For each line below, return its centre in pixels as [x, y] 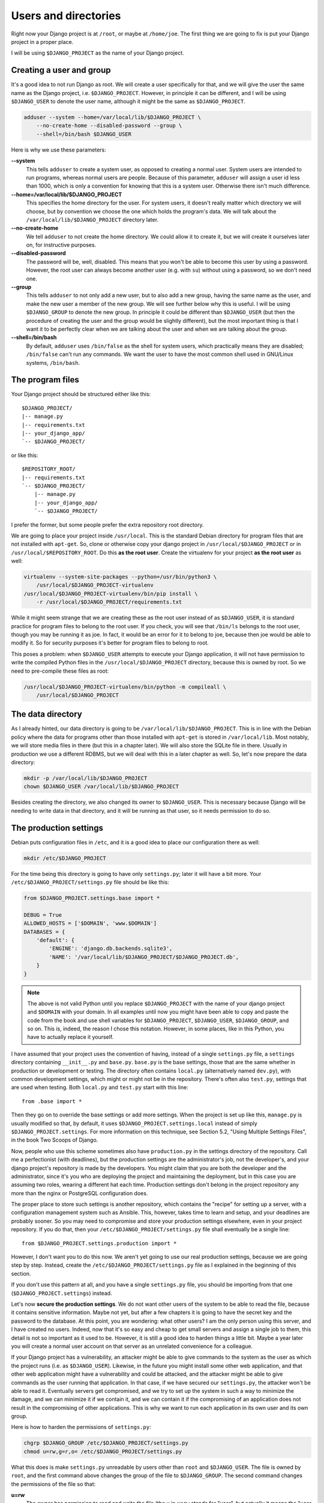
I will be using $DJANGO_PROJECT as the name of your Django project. [97, 53]
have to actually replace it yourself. [70, 1037]
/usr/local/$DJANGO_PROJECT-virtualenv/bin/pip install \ [111, 593]
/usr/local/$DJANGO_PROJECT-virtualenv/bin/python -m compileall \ [125, 687]
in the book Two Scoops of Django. [55, 1140]
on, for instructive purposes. [61, 245]
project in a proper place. [42, 41]
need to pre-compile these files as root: [60, 671]
